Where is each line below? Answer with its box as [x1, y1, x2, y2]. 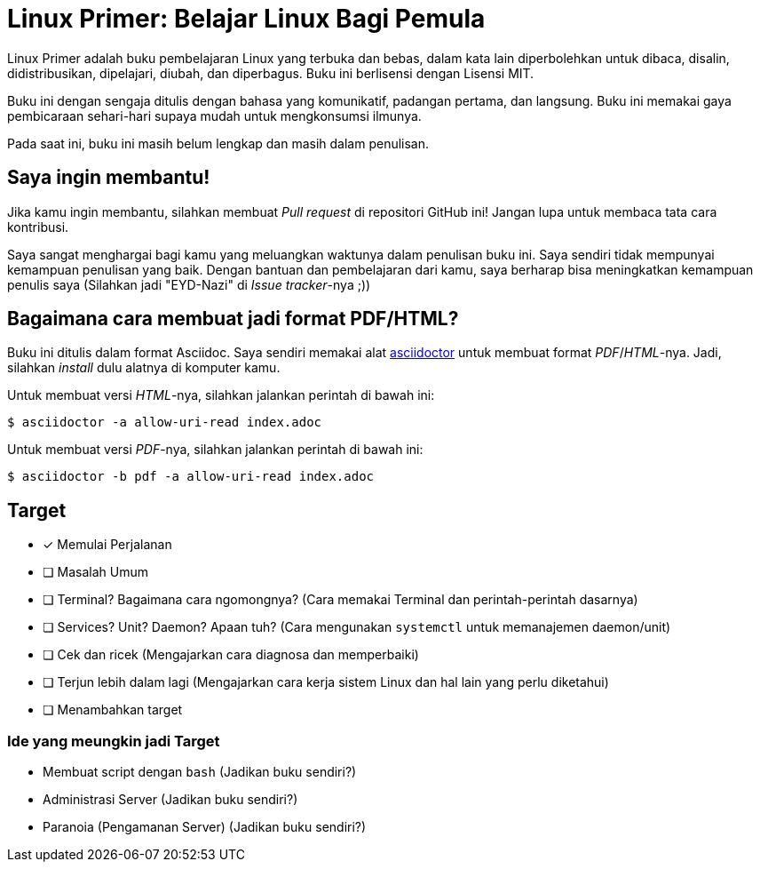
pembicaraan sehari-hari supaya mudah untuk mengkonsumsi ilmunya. [7, 108, 422, 124]
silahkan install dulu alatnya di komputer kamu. [7, 360, 281, 376]
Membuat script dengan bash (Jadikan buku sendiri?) [43, 764, 357, 780]
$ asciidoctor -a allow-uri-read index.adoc [7, 415, 322, 430]
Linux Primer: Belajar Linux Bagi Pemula [7, 4, 486, 34]
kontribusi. [7, 219, 69, 235]
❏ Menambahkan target [43, 702, 183, 718]
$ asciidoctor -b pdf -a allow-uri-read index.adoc [7, 469, 375, 484]
